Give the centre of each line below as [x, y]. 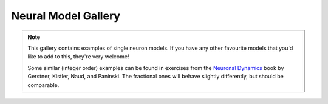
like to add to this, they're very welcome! [78, 57]
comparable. [43, 85]
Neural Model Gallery [66, 16]
